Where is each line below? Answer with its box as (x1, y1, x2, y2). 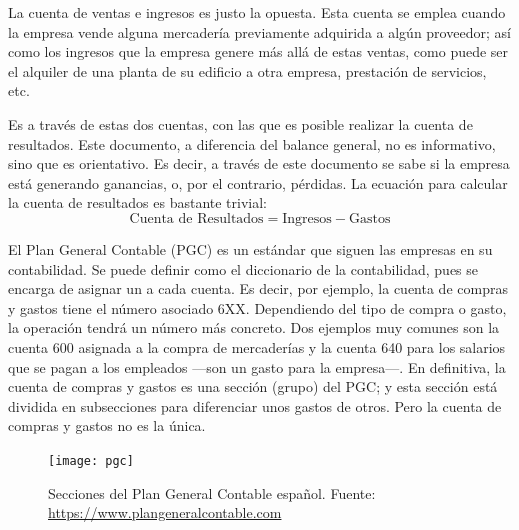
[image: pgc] (48, 453, 134, 468)
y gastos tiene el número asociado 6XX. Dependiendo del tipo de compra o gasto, (8, 297, 507, 318)
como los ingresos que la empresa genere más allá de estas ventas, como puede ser (8, 41, 509, 62)
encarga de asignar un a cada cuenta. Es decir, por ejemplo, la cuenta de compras (8, 278, 508, 299)
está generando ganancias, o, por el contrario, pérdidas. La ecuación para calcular (8, 172, 508, 193)
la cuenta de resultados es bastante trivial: (8, 192, 267, 213)
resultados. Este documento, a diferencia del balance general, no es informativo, (8, 133, 496, 154)
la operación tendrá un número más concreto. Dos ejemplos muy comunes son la (8, 317, 500, 338)
